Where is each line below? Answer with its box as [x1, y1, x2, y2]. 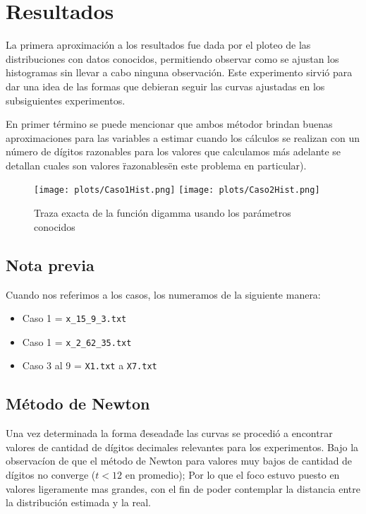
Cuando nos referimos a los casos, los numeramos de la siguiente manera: [6, 287, 321, 301]
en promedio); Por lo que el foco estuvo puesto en [125, 467, 340, 482]
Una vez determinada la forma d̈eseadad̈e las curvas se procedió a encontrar [6, 426, 333, 441]
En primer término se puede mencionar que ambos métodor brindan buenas [6, 116, 333, 131]
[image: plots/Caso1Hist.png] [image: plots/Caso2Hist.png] [34, 185, 320, 196]
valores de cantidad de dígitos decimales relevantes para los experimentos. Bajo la [6, 439, 359, 454]
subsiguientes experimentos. [6, 92, 126, 107]
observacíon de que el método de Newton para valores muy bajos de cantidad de [6, 453, 353, 468]
